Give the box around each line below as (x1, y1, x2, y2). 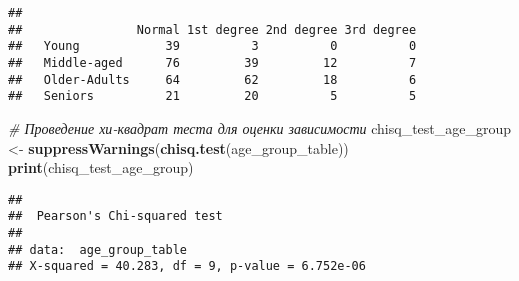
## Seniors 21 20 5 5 (8, 89, 417, 104)
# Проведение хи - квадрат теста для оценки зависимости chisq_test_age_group (8, 117, 512, 138)
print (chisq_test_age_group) (8, 157, 194, 178)
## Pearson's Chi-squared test (8, 209, 223, 224)
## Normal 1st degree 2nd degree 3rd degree (8, 22, 417, 37)
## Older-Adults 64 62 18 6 (8, 72, 417, 87)
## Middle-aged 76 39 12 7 (8, 55, 417, 70)
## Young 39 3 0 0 (8, 39, 417, 54)
